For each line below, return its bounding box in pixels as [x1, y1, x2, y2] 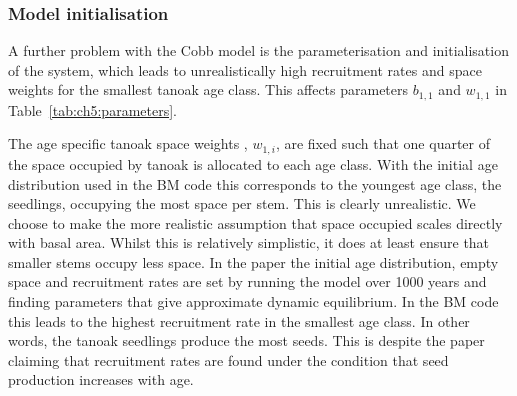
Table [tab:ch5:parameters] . [8, 99, 177, 120]
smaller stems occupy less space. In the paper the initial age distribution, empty [8, 251, 499, 272]
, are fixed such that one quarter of [275, 133, 490, 154]
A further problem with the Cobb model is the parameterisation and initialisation [8, 40, 509, 61]
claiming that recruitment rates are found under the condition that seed [8, 349, 449, 370]
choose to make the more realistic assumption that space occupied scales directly [8, 212, 503, 233]
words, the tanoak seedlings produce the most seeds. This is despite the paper [8, 330, 485, 351]
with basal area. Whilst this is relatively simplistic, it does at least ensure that [8, 232, 490, 253]
